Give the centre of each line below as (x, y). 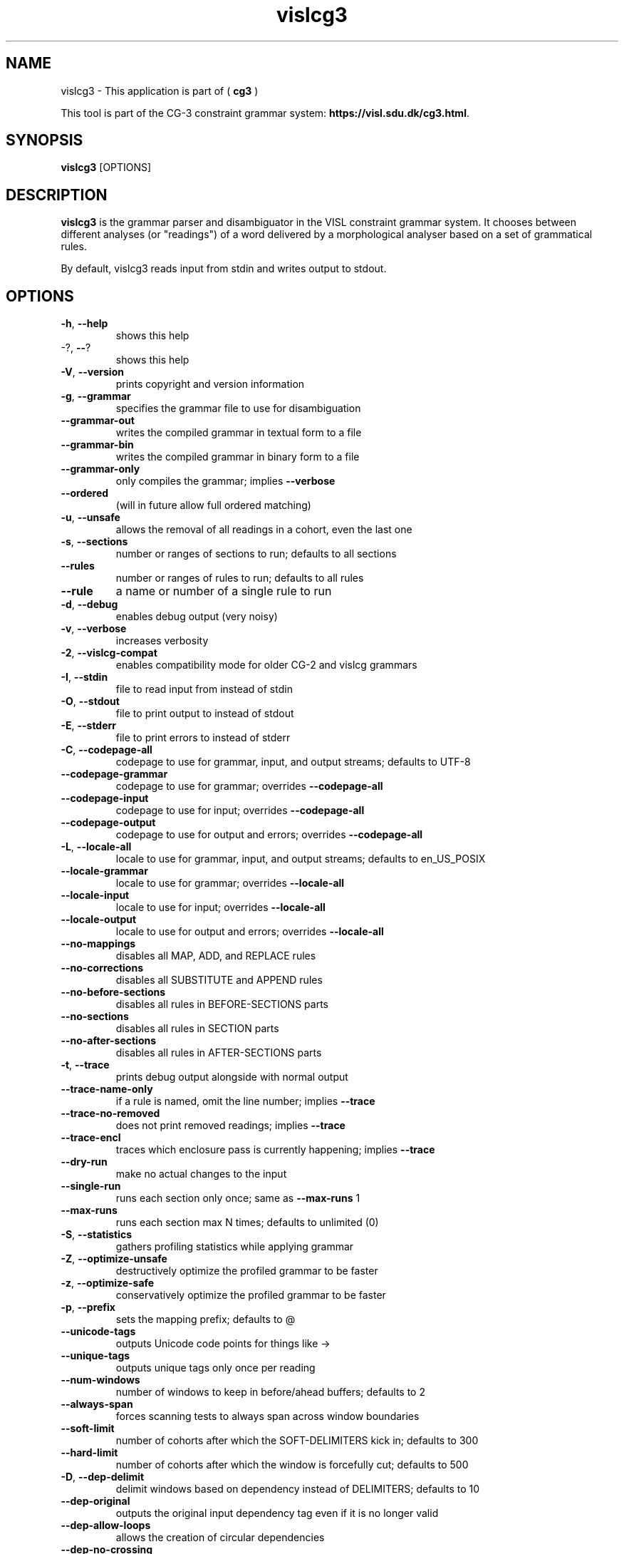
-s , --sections (94, 542)
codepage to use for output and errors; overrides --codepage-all (269, 835)
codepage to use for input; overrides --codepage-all (240, 811)
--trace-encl (91, 1138)
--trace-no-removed (110, 1113)
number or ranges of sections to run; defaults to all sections (256, 554)
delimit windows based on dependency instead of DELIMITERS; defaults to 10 (298, 1489)
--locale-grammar (104, 871)
